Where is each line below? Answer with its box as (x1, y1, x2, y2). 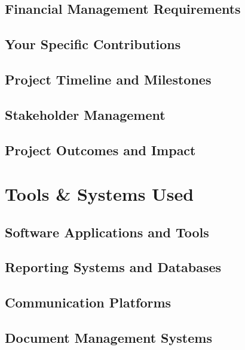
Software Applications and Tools (5, 222, 209, 241)
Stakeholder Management (5, 105, 166, 123)
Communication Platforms (5, 293, 171, 312)
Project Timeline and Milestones (5, 70, 212, 88)
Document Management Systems (5, 328, 212, 347)
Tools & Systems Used (5, 182, 194, 206)
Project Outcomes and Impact (5, 140, 196, 159)
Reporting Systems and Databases (5, 258, 222, 276)
